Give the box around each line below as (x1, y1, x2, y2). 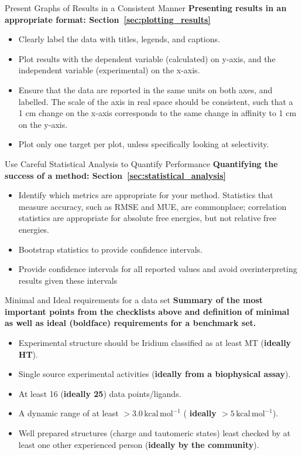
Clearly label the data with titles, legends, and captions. (18, 33, 220, 45)
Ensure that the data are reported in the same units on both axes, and (18, 83, 273, 96)
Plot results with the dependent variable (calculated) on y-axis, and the (18, 52, 276, 64)
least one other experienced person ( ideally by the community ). (18, 438, 259, 450)
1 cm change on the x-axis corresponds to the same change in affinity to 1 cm (18, 107, 297, 119)
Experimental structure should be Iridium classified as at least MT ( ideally (18, 337, 291, 349)
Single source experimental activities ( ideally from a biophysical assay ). (18, 368, 291, 380)
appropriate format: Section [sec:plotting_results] (5, 13, 211, 25)
